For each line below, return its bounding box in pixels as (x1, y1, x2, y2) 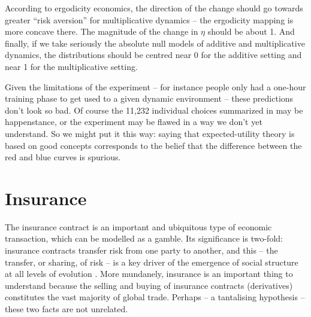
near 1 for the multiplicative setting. (5, 60, 138, 72)
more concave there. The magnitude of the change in (5, 25, 198, 38)
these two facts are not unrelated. (5, 303, 128, 315)
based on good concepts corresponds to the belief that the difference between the (5, 139, 302, 151)
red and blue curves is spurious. (5, 151, 121, 163)
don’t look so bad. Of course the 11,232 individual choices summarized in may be (5, 103, 303, 116)
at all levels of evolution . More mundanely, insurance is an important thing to (5, 267, 293, 280)
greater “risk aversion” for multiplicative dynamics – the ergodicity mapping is (5, 13, 294, 26)
